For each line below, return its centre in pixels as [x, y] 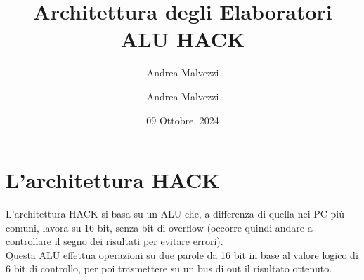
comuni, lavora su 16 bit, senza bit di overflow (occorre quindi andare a [159, 227]
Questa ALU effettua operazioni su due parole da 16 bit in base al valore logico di [182, 254]
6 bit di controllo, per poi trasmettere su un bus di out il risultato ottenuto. [169, 268]
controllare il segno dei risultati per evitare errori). [115, 241]
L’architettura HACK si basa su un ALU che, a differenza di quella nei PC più [175, 214]
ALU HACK [183, 39]
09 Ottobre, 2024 [183, 120]
